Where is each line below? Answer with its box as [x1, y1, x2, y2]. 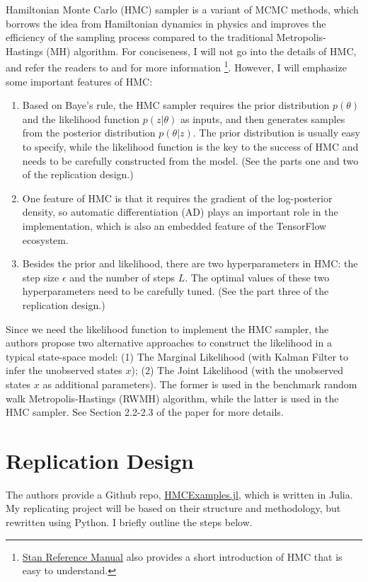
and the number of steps [69, 269, 176, 284]
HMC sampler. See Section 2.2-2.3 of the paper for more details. [6, 405, 284, 419]
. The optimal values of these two [185, 269, 330, 284]
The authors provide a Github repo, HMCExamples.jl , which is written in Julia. [6, 487, 353, 501]
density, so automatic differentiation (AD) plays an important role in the [22, 204, 338, 219]
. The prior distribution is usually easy [192, 125, 360, 140]
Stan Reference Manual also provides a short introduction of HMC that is [22, 549, 343, 564]
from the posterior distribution [22, 125, 156, 140]
